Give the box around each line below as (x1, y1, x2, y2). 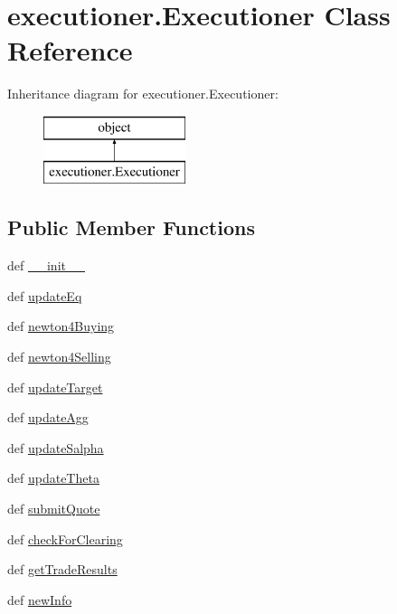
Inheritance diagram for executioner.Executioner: (7, 84, 279, 103)
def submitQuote (7, 499, 100, 518)
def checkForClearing (7, 529, 123, 548)
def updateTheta (7, 468, 99, 487)
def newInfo (7, 590, 72, 609)
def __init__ (7, 256, 85, 275)
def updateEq (7, 286, 82, 305)
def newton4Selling (7, 347, 111, 366)
